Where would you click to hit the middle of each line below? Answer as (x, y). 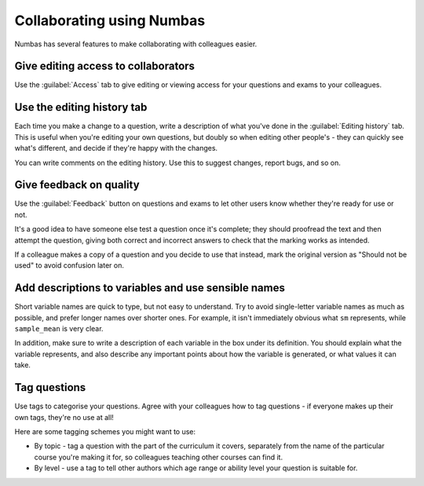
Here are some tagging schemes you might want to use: (105, 431)
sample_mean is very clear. (59, 329)
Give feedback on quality (77, 185)
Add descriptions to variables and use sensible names (150, 288)
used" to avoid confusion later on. (69, 265)
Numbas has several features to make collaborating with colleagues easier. (136, 44)
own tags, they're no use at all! (64, 417)
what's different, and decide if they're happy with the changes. (116, 148)
